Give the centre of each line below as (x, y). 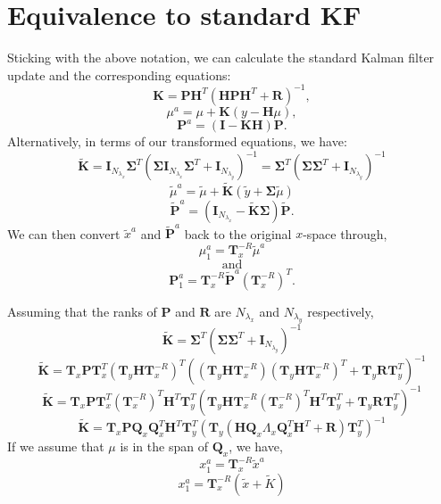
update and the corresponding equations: (119, 74)
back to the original (238, 233)
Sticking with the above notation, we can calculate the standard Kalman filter (221, 58)
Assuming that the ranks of (82, 311)
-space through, (345, 233)
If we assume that (56, 446)
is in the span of (164, 446)
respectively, (341, 311)
